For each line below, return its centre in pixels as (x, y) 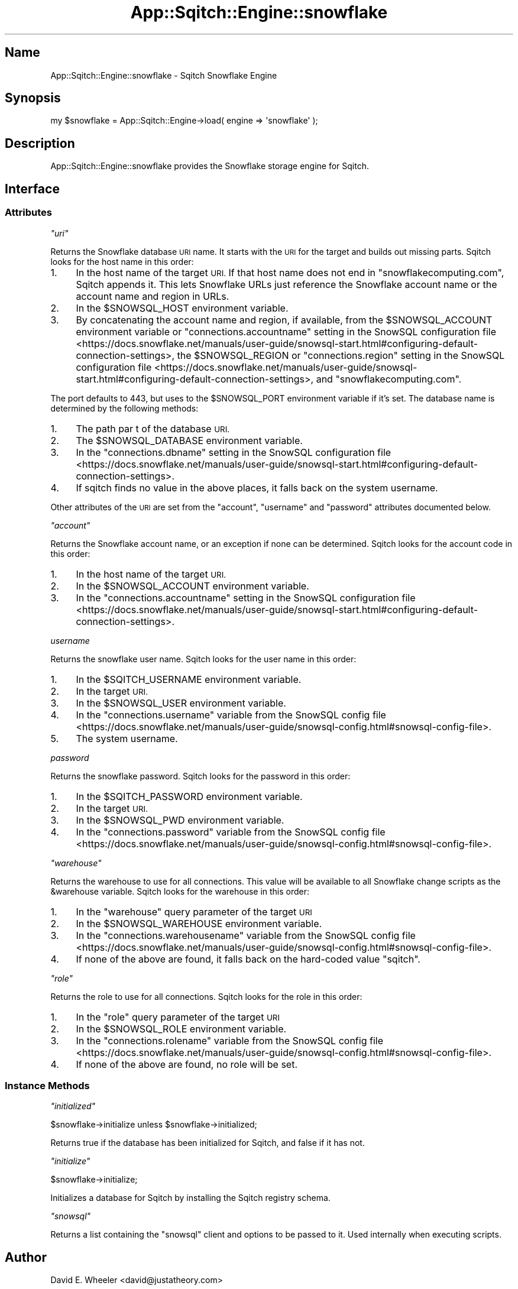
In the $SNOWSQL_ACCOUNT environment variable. (192, 586)
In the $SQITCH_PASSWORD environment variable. (189, 796)
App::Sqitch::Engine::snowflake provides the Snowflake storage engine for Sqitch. (210, 166)
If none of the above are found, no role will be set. (187, 1064)
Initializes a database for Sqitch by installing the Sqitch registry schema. (190, 1198)
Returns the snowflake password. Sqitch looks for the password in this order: (200, 776)
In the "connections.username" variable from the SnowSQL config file (231, 715)
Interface (32, 189)
